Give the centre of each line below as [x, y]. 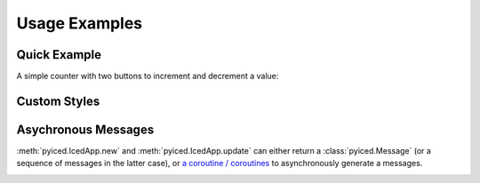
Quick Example [59, 55]
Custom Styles [58, 101]
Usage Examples [80, 23]
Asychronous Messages [85, 129]
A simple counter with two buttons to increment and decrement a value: [148, 76]
